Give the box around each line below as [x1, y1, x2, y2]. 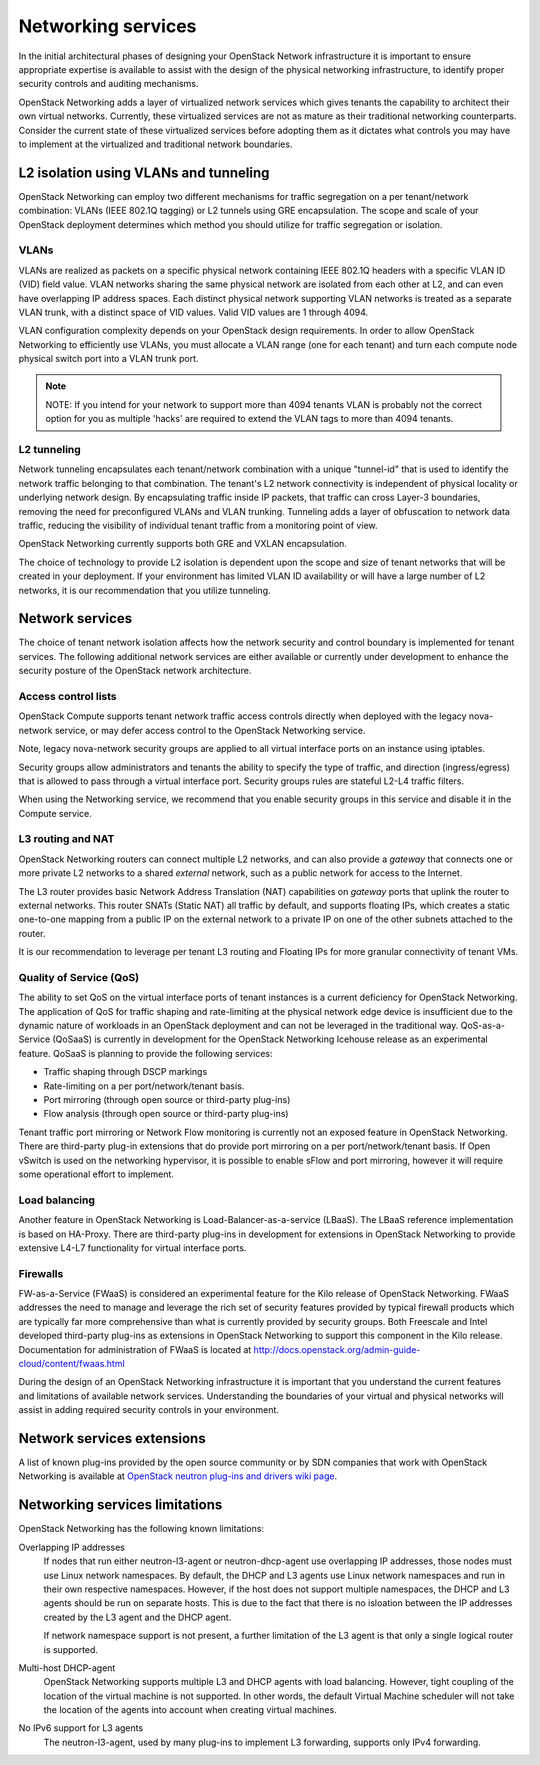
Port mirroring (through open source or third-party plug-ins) [43, 1094, 291, 1106]
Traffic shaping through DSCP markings [43, 1066, 208, 1078]
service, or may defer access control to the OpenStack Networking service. [54, 724, 366, 736]
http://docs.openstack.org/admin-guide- [253, 1343, 421, 1355]
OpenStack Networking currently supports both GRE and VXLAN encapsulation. [18, 538, 347, 550]
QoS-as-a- [460, 1020, 505, 1032]
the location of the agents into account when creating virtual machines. [43, 1704, 337, 1716]
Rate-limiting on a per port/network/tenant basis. [43, 1080, 245, 1092]
